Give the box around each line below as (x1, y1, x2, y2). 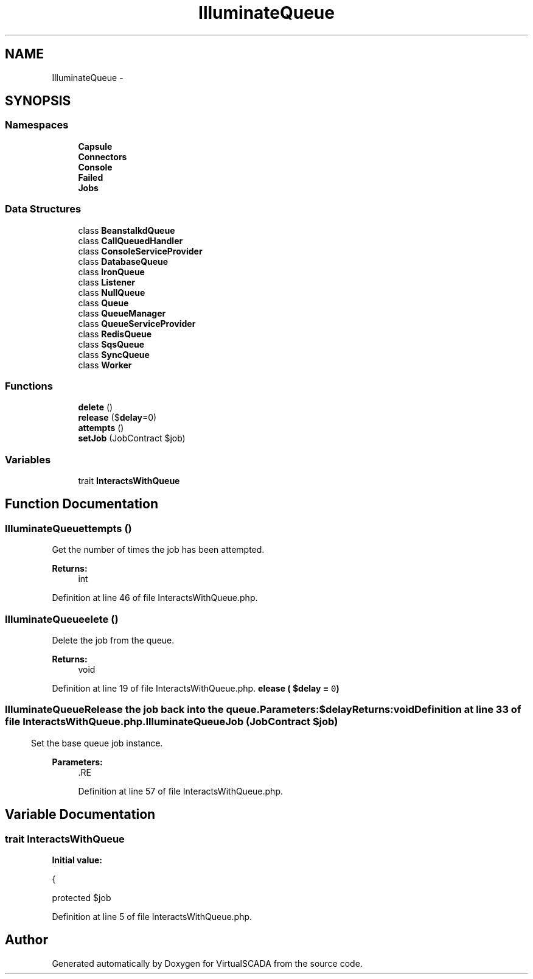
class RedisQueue (78, 328, 152, 339)
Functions (5, 379, 53, 392)
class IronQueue (78, 266, 145, 277)
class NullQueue (78, 287, 145, 298)
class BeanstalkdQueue (78, 225, 175, 236)
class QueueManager (78, 307, 166, 318)
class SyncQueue (78, 349, 150, 360)
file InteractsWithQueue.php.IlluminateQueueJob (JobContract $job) (5, 715, 338, 728)
